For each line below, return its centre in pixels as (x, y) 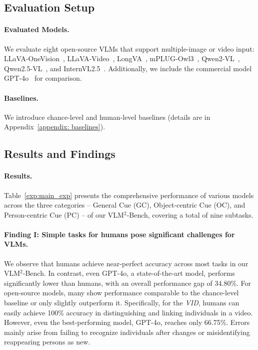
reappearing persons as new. (47, 342)
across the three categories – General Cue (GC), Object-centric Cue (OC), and (125, 205)
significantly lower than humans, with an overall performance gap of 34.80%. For (128, 283)
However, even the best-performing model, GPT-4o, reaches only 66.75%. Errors (127, 322)
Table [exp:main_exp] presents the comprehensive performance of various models (129, 195)
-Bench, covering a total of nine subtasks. (190, 214)
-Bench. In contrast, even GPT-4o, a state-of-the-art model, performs (129, 273)
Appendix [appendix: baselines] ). (55, 127)
